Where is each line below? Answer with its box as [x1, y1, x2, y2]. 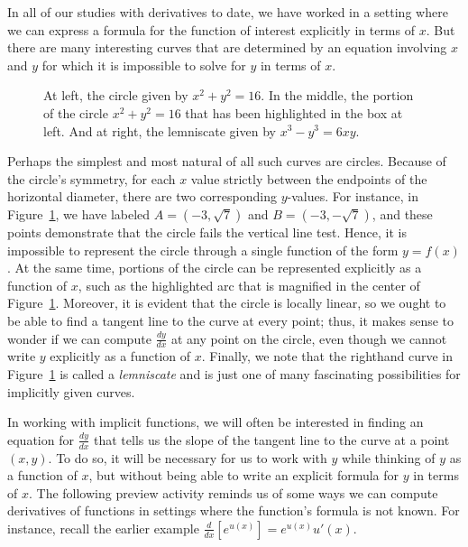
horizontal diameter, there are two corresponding [7, 187, 277, 206]
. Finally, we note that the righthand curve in [201, 347, 454, 366]
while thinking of [341, 448, 436, 467]
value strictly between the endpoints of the [190, 169, 427, 188]
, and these [372, 204, 433, 223]
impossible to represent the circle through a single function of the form [7, 240, 399, 259]
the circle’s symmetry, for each [7, 169, 176, 188]
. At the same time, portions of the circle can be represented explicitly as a [7, 258, 422, 277]
